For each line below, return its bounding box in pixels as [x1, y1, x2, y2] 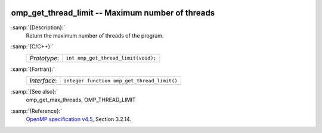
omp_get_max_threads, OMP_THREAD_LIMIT [26, 96, 136, 104]
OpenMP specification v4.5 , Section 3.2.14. [26, 116, 131, 123]
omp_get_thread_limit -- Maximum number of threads [11, 8, 215, 18]
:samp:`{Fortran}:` [11, 66, 55, 73]
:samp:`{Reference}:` [11, 107, 63, 115]
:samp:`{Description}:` [11, 24, 66, 31]
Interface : [29, 76, 57, 85]
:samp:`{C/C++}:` [11, 43, 54, 50]
